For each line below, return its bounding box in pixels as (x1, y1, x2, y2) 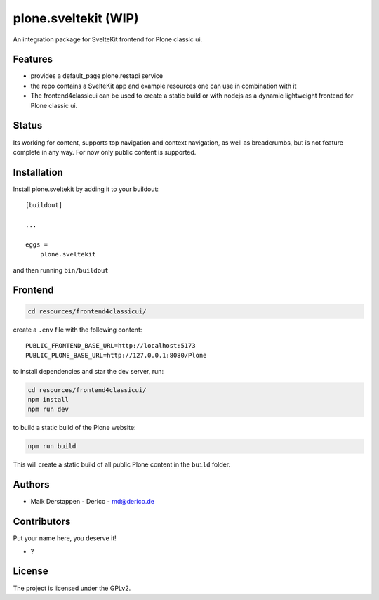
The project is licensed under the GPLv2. (13, 584, 131, 592)
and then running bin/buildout (13, 266, 109, 274)
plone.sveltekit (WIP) (13, 11, 140, 26)
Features (13, 53, 53, 65)
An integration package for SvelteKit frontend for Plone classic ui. (13, 35, 203, 44)
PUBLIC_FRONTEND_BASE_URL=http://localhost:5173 (25, 341, 196, 349)
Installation (13, 166, 63, 178)
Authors (13, 478, 50, 491)
